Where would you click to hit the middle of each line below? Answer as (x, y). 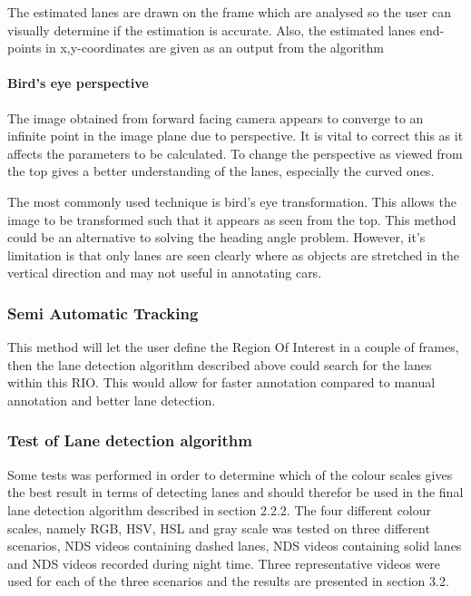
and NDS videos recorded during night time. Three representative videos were (224, 563)
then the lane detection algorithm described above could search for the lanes (220, 364)
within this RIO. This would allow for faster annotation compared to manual (221, 382)
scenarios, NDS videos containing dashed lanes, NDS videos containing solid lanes (235, 546)
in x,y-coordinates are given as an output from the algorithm (215, 48)
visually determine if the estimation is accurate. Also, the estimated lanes (212, 29)
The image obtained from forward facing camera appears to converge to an (216, 117)
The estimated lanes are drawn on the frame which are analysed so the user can (229, 12)
